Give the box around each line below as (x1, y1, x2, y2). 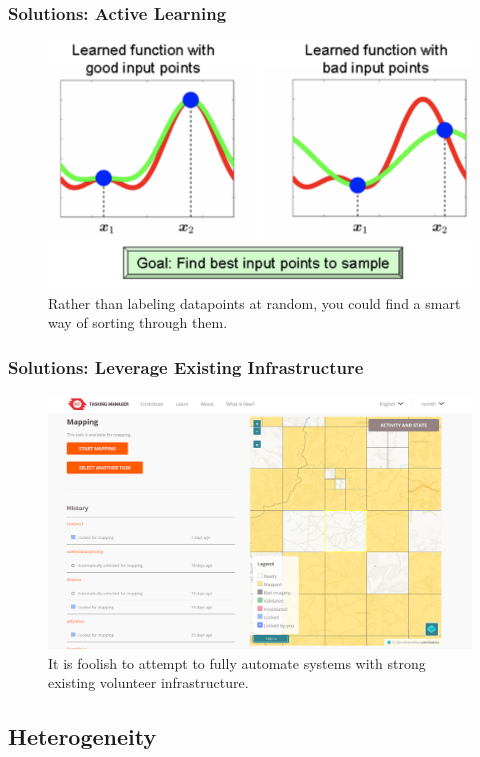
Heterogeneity (8, 721, 157, 752)
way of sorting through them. (48, 312, 228, 333)
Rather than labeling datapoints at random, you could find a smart (48, 292, 461, 313)
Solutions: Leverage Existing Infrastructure (8, 354, 364, 379)
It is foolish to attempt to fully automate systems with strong (48, 652, 426, 673)
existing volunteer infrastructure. (48, 672, 249, 693)
